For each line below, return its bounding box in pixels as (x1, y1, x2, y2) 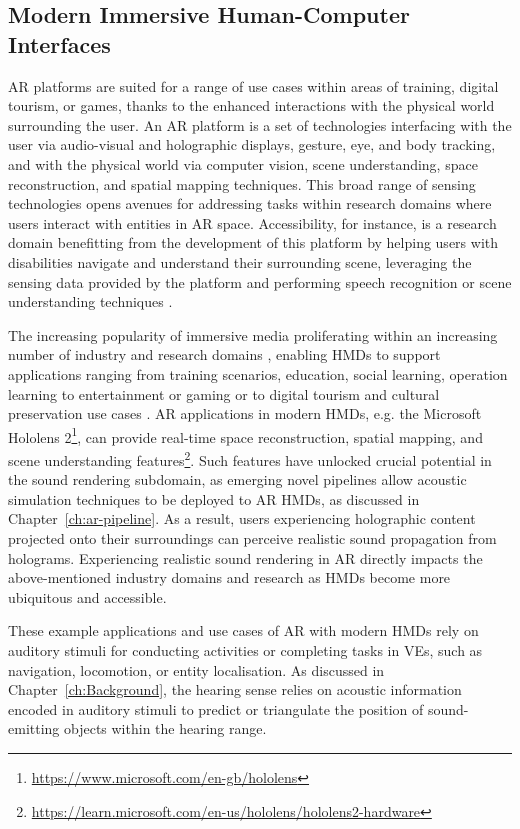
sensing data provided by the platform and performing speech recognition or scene (8, 271, 512, 292)
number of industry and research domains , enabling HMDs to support (8, 344, 441, 365)
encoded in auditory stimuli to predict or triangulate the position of (8, 698, 424, 719)
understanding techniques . (8, 291, 173, 312)
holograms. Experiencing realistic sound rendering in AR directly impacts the (8, 547, 483, 568)
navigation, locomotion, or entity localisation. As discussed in (8, 659, 385, 680)
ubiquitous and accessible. (8, 586, 167, 607)
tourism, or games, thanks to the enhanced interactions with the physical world (8, 95, 495, 116)
